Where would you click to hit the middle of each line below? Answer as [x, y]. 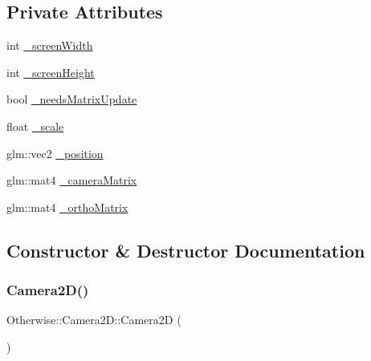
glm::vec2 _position [55, 153]
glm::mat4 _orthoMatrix [67, 207]
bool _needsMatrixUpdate [72, 99]
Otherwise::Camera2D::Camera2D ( [94, 320]
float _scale [35, 126]
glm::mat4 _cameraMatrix [72, 180]
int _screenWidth [50, 45]
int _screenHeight [51, 72]
